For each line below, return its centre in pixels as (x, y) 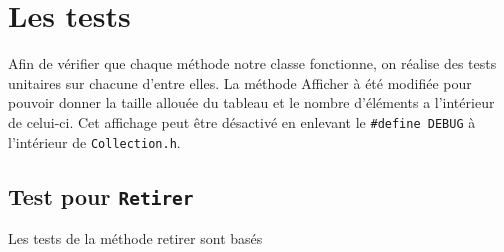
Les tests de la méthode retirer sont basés (135, 238)
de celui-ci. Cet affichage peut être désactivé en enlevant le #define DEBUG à (242, 121)
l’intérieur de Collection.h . (94, 141)
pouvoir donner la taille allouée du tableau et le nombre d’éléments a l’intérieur (251, 102)
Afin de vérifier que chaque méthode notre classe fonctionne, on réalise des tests (252, 63)
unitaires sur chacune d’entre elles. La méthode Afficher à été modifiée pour (240, 82)
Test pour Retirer (101, 195)
